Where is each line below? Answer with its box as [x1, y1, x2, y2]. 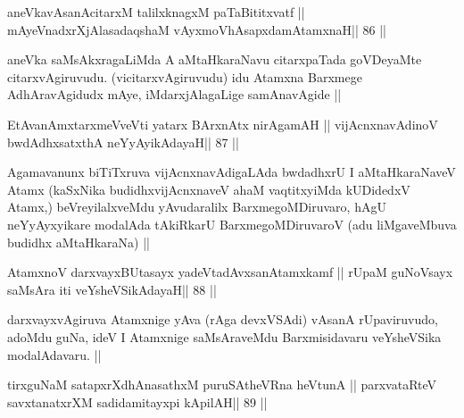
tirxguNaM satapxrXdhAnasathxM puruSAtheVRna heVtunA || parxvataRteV [7, 375, 437, 394]
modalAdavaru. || [7, 345, 102, 364]
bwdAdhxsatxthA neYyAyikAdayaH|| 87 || [7, 132, 239, 151]
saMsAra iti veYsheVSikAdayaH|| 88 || [7, 280, 217, 298]
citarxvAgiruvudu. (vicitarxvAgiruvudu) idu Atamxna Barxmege [7, 67, 362, 86]
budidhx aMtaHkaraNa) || [7, 232, 150, 251]
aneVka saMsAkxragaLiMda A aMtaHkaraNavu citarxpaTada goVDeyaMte [7, 50, 422, 69]
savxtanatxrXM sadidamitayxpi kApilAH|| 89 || [7, 392, 268, 411]
